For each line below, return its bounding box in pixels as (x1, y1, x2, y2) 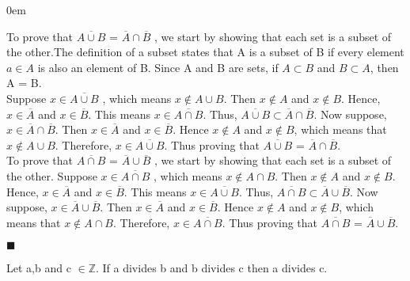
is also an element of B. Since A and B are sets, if (37, 59, 279, 75)
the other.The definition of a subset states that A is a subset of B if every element (6, 44, 404, 60)
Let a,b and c (6, 260, 71, 276)
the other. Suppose (6, 167, 97, 184)
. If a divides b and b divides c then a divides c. (95, 260, 328, 276)
